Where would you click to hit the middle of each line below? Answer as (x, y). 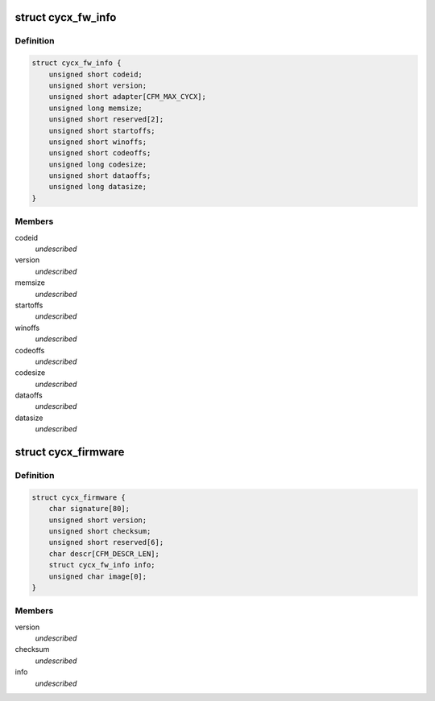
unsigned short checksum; (100, 531)
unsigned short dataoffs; (100, 176)
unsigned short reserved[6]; (106, 542)
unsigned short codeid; (95, 74)
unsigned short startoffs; (102, 130)
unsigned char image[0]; (98, 576)
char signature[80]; (89, 509)
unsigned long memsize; (95, 108)
